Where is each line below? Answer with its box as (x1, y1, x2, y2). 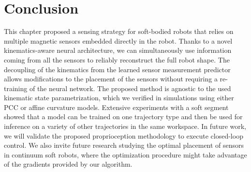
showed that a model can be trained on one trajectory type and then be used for (4, 111, 243, 122)
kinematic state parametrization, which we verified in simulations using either (4, 93, 234, 103)
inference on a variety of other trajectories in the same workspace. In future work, (4, 121, 247, 131)
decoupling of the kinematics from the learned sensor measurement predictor (4, 64, 231, 74)
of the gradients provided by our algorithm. (4, 159, 133, 169)
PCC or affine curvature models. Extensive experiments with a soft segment (4, 102, 229, 112)
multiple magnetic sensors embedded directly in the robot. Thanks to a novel (4, 35, 233, 46)
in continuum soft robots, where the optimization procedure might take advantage (4, 149, 247, 159)
